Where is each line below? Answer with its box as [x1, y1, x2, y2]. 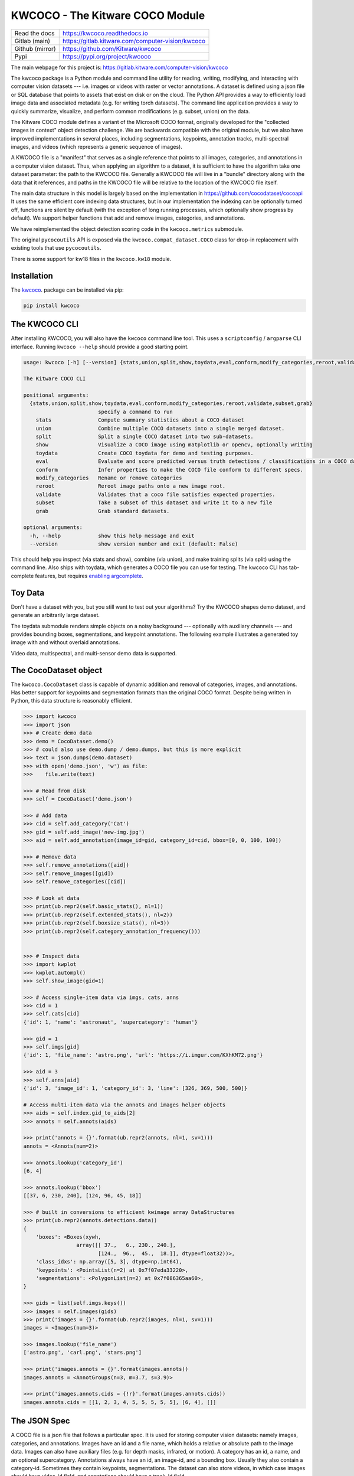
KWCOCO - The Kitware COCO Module [11, 9, 205, 22]
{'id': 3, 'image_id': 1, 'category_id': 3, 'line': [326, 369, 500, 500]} [23, 1085, 248, 1092]
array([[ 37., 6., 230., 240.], [76, 1242, 176, 1249]
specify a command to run [97, 408, 173, 415]
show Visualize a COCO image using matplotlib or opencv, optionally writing [35, 442, 313, 448]
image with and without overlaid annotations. [11, 639, 120, 646]
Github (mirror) [14, 44, 56, 53]
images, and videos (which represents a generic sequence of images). [11, 143, 182, 151]
